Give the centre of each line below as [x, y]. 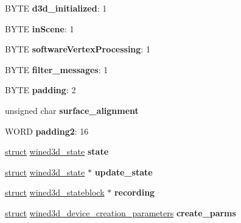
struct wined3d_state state [57, 151]
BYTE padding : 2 [40, 90]
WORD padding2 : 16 [47, 131]
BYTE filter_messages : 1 [57, 69]
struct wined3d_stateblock [55, 192]
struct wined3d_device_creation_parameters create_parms [120, 212]
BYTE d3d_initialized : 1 [56, 8]
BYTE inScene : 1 [40, 28]
